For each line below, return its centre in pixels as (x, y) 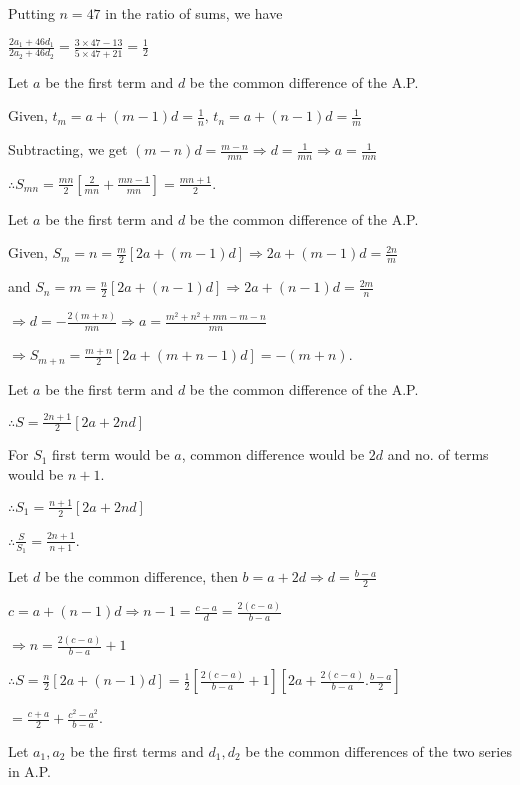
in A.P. (29, 770)
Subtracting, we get (68, 149)
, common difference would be (273, 454)
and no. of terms (438, 454)
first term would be (111, 454)
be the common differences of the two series (378, 750)
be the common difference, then (141, 576)
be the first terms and (137, 750)
